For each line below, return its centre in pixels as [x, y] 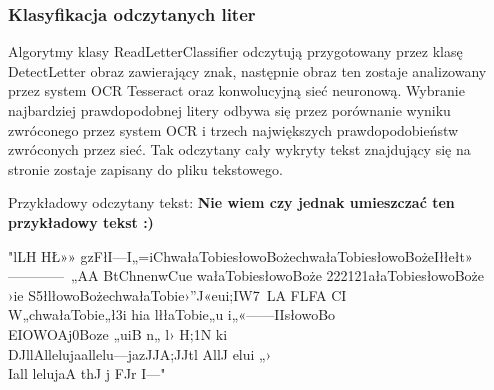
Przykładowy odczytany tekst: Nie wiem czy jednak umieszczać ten [231, 202]
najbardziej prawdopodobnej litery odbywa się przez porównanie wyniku [229, 110]
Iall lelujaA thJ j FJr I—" [87, 373]
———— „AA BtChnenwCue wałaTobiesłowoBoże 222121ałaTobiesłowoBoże [246, 275]
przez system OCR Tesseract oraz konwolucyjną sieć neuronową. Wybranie [236, 90]
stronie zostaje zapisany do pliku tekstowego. [145, 168]
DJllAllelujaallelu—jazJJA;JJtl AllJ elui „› [140, 353]
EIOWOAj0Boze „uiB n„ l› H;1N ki [118, 333]
